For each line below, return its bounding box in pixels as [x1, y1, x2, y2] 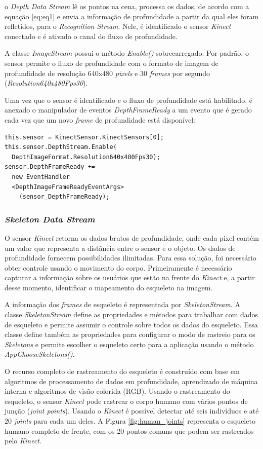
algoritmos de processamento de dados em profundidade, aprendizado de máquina [5, 376, 258, 386]
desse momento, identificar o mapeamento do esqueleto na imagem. [5, 282, 213, 292]
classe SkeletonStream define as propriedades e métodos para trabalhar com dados [5, 309, 258, 320]
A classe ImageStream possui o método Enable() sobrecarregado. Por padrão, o [5, 48, 249, 58]
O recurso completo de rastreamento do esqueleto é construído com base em [5, 366, 240, 377]
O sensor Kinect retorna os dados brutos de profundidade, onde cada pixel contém [5, 232, 259, 243]
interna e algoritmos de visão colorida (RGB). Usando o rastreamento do [5, 386, 230, 396]
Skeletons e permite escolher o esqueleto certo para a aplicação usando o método [5, 339, 254, 349]
